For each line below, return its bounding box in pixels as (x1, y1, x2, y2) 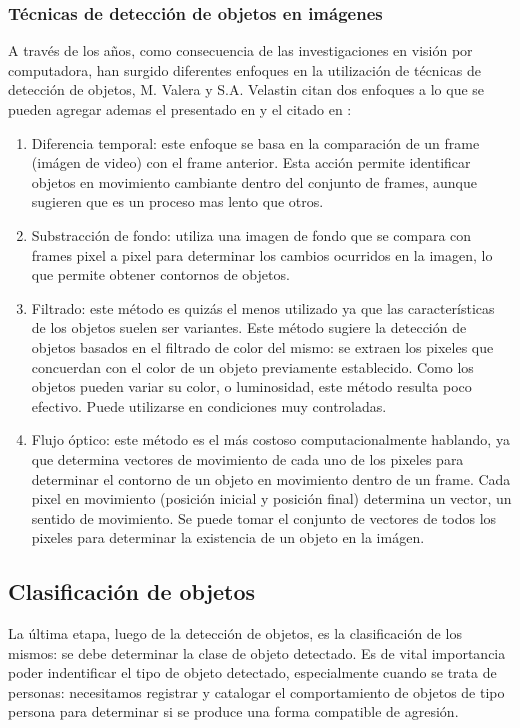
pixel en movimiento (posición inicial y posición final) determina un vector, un (31, 488, 512, 509)
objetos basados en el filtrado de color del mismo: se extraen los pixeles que (31, 336, 494, 357)
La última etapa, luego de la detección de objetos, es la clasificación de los (8, 623, 462, 644)
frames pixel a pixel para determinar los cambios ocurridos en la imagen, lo (31, 244, 493, 265)
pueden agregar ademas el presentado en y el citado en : (8, 99, 352, 119)
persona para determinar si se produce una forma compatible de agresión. (8, 701, 459, 722)
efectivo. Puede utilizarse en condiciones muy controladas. (31, 395, 387, 416)
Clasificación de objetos (8, 576, 256, 607)
